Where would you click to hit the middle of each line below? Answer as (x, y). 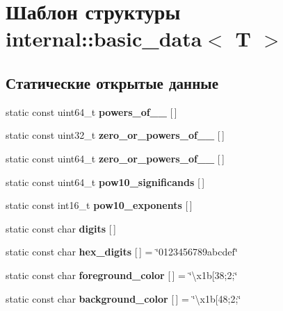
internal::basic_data (104, 39)
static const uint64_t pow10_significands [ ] (105, 182)
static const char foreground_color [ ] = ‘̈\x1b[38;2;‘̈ (122, 275)
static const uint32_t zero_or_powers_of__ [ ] (115, 135)
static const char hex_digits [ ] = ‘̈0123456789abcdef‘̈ (122, 252)
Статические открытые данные (112, 82)
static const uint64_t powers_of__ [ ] (91, 111)
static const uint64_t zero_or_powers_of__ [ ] (115, 158)
